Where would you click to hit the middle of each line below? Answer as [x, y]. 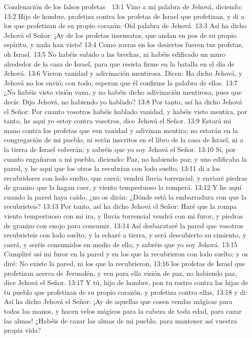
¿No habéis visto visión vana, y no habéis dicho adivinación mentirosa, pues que [123, 92]
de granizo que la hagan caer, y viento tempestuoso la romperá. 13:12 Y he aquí [123, 187]
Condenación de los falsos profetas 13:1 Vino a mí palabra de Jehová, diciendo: [123, 6]
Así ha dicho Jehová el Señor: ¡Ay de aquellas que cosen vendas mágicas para [118, 301]
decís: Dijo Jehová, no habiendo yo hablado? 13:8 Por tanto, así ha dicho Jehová [123, 101]
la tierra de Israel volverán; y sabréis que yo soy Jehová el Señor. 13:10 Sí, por [120, 149]
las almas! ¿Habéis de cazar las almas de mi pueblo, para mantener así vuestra [120, 320]
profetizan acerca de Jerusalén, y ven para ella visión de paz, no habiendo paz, [120, 273]
